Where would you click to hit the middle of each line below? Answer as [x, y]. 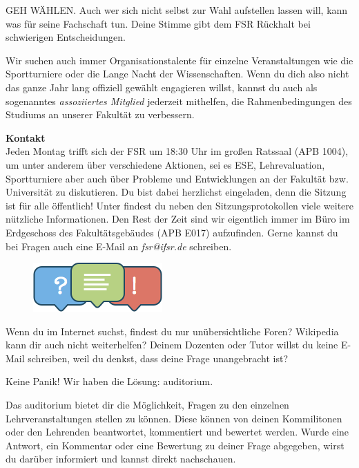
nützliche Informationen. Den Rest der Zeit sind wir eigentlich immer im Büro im [178, 219]
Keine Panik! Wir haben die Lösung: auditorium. [109, 381]
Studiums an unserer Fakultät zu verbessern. [100, 114]
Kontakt [26, 137]
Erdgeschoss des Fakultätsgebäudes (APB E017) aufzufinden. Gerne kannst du [172, 232]
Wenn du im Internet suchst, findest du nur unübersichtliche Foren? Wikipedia [172, 331]
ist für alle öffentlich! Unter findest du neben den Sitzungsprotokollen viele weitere [180, 205]
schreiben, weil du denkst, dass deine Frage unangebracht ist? [158, 358]
